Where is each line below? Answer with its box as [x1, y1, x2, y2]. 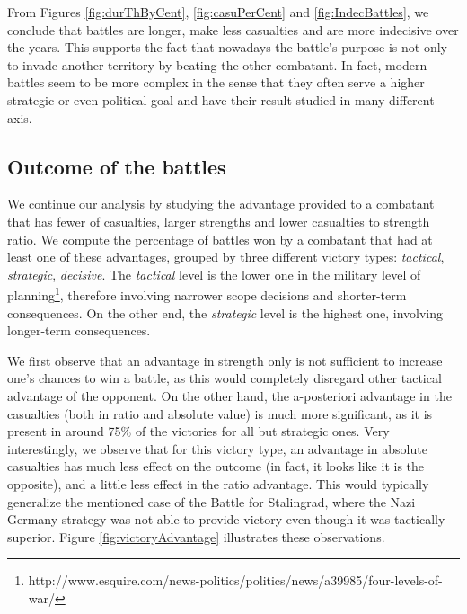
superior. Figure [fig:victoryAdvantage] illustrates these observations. [7, 527, 385, 546]
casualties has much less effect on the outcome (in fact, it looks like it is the [7, 457, 425, 476]
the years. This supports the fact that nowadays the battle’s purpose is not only [7, 38, 447, 57]
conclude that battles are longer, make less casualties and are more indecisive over [7, 20, 459, 39]
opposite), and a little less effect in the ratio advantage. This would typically [7, 474, 429, 493]
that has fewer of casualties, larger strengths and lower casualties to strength [7, 211, 430, 230]
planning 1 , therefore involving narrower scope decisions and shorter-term [7, 283, 407, 304]
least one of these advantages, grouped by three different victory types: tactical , [7, 247, 445, 266]
